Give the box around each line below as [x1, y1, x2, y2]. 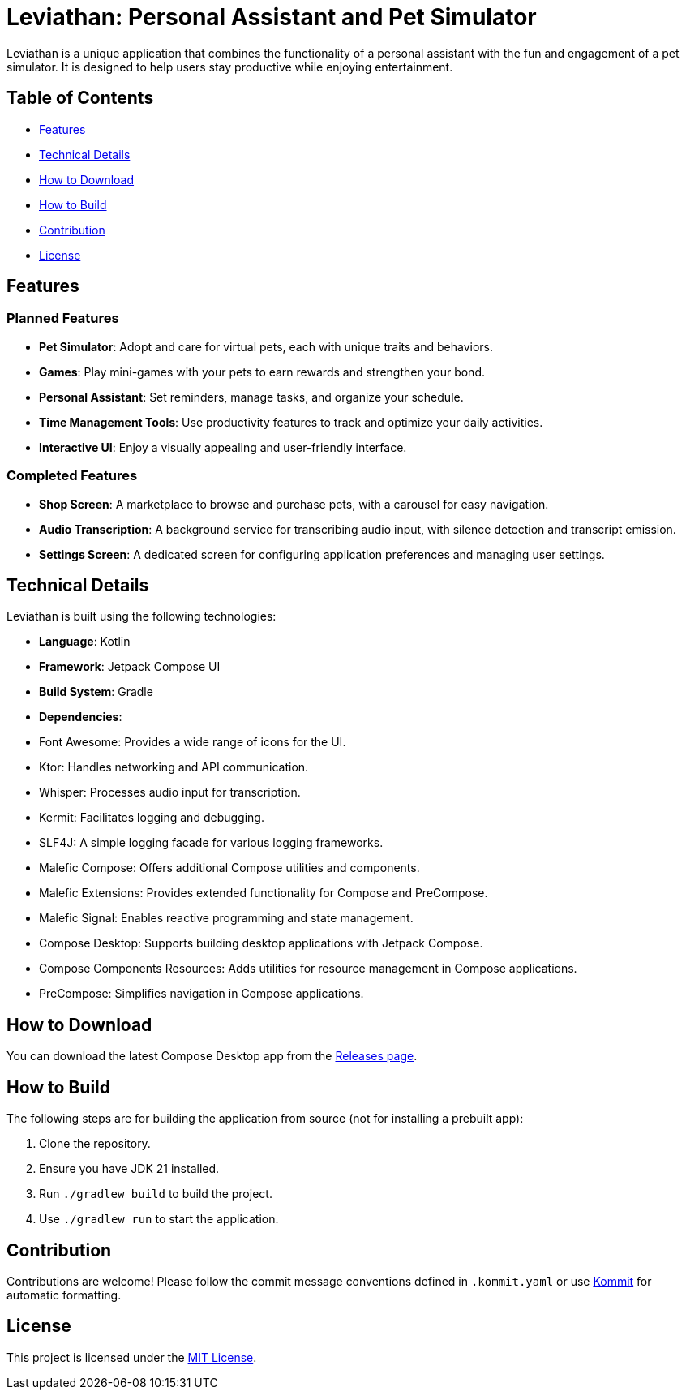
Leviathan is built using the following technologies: [6, 609, 277, 624]
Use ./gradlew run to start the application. [39, 1212, 279, 1226]
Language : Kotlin [39, 634, 131, 649]
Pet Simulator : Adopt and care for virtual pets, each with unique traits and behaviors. [39, 339, 494, 354]
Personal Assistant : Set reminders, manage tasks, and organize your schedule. [39, 389, 464, 404]
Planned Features [6, 310, 119, 327]
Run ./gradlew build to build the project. [39, 1187, 272, 1201]
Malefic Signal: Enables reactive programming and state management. [39, 911, 414, 926]
